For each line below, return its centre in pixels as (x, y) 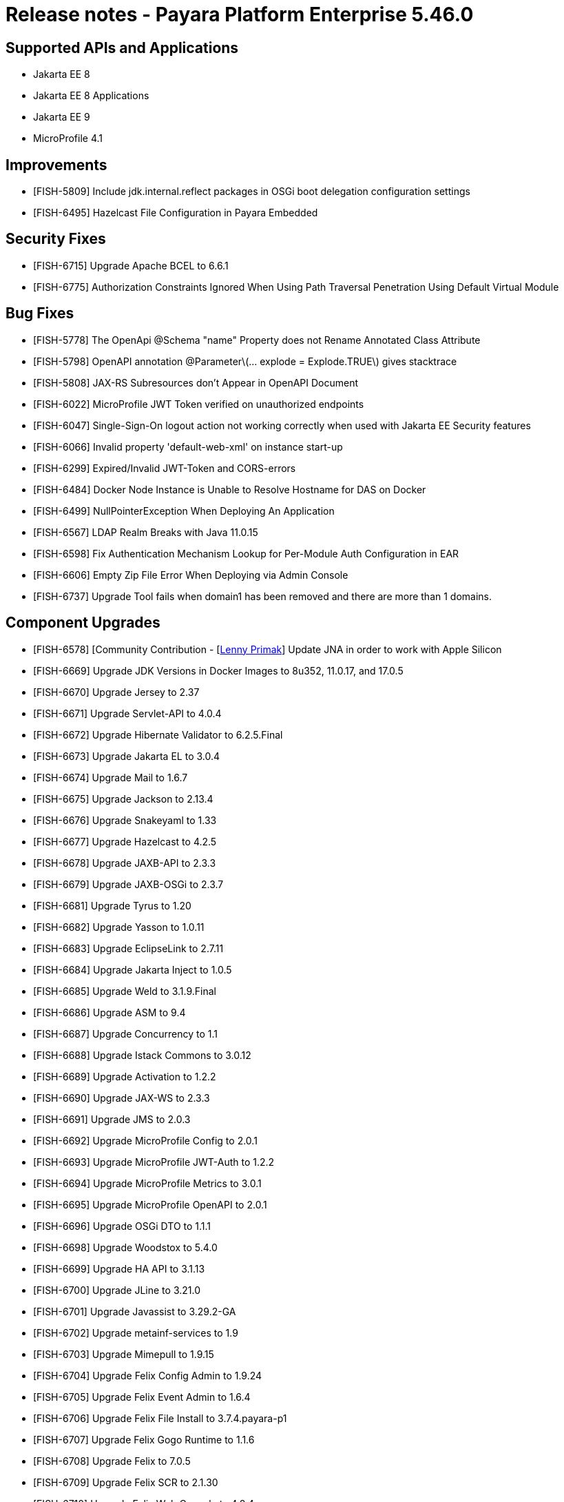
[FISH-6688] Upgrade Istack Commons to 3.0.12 (142, 1055)
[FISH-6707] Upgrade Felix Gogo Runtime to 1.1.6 (144, 1439)
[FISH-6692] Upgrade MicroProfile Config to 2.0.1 (145, 1140)
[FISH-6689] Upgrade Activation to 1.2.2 (125, 1076)
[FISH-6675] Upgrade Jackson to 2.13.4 (123, 799)
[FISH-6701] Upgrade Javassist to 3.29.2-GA (135, 1311)
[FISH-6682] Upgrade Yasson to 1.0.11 (119, 927)
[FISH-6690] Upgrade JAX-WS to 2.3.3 (122, 1098)
